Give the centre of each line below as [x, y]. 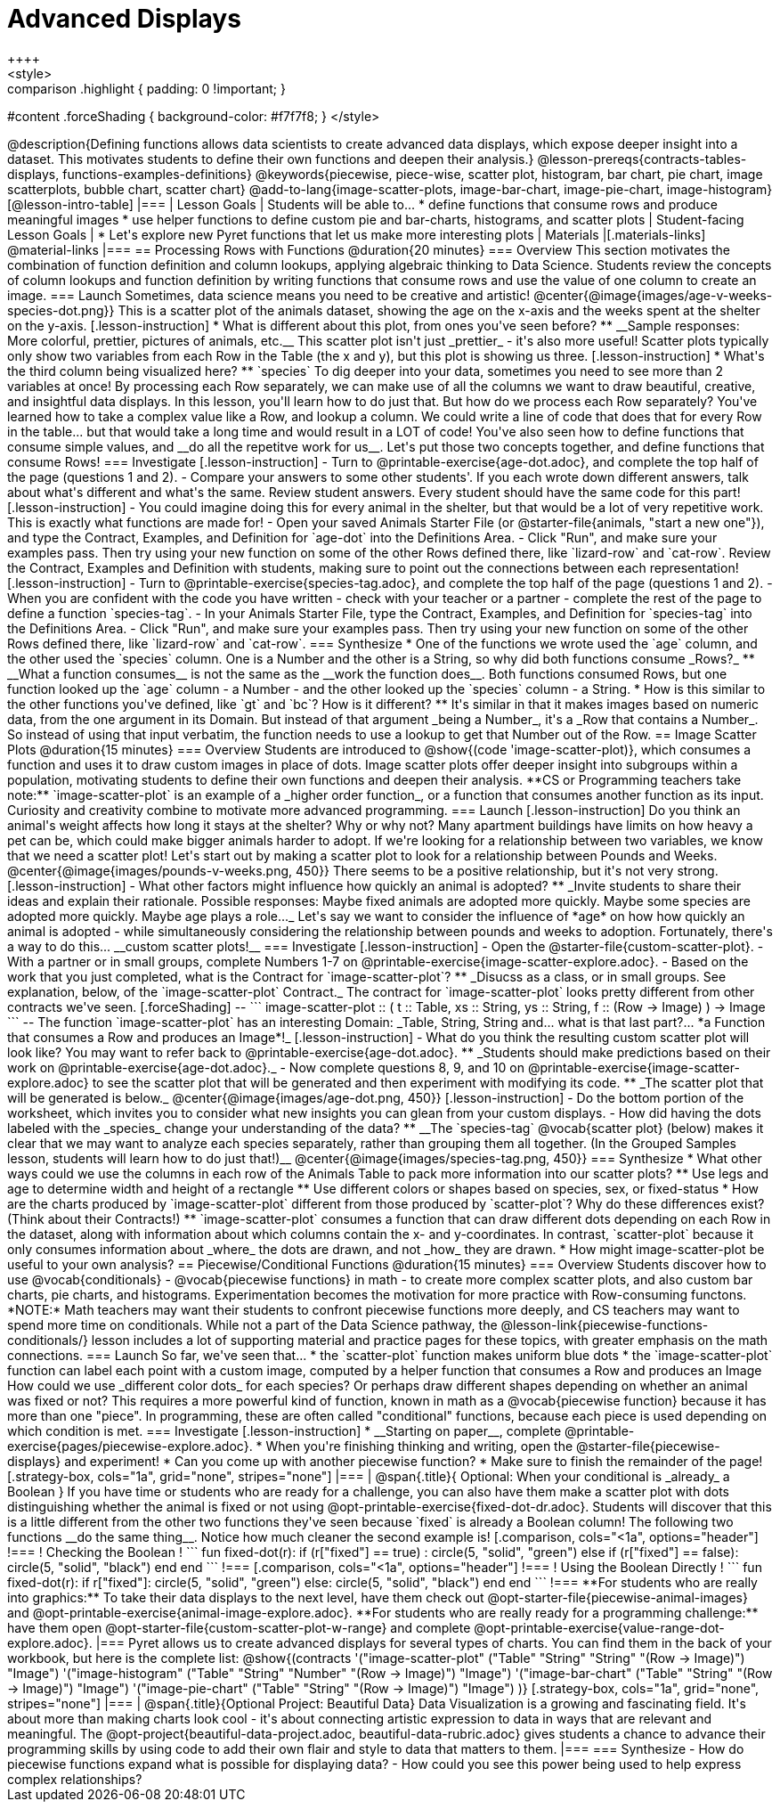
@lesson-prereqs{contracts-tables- [642, 159]
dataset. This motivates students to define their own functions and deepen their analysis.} [271, 159]
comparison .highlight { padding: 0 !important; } [146, 88]
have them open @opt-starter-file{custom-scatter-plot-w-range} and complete [239, 1627]
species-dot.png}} [61, 310]
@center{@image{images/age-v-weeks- [653, 295]
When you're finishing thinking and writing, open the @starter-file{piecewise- [493, 1446]
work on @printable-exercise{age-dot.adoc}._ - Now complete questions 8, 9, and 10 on [266, 1067]
